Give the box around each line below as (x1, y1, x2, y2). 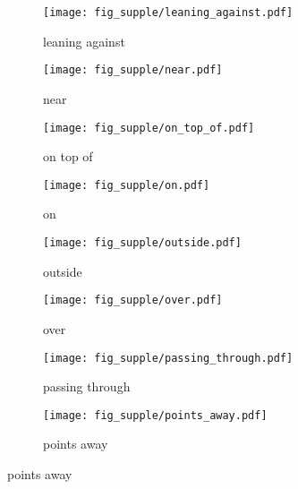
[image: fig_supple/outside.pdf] (43, 236, 242, 249)
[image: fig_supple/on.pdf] (43, 178, 210, 192)
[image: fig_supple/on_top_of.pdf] (43, 121, 255, 134)
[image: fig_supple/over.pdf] (43, 294, 223, 307)
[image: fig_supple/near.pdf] (43, 64, 223, 77)
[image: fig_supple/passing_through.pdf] (43, 351, 294, 365)
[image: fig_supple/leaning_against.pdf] (43, 6, 294, 19)
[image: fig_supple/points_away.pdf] (43, 408, 268, 422)
